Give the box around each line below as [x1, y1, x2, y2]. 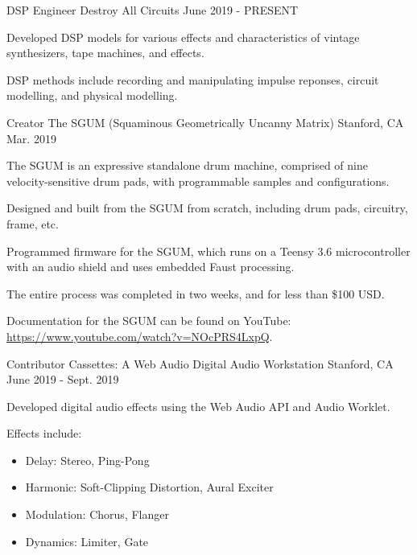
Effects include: [6, 425, 82, 442]
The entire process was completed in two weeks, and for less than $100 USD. [6, 285, 385, 302]
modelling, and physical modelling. [6, 87, 178, 104]
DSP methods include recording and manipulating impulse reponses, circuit [6, 71, 379, 88]
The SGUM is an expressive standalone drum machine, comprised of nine [6, 157, 368, 174]
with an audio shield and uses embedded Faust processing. [6, 258, 295, 275]
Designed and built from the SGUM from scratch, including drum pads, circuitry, [6, 199, 408, 216]
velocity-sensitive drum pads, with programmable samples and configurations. [6, 172, 390, 189]
